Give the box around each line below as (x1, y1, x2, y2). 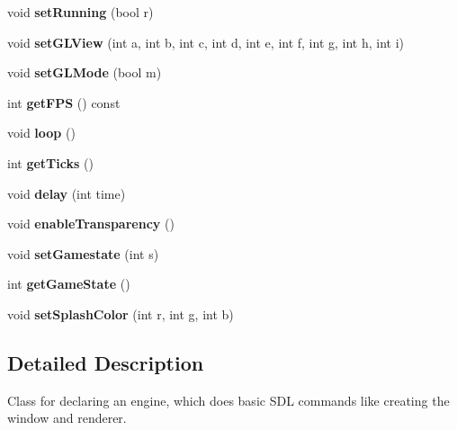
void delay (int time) (7, 184, 126, 202)
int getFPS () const (7, 93, 121, 112)
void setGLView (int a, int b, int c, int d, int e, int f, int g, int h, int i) (7, 32, 405, 51)
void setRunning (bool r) (7, 3, 154, 21)
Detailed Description (7, 348, 204, 376)
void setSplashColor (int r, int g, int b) (7, 304, 234, 323)
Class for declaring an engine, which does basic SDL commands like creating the (7, 390, 450, 409)
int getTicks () (7, 153, 94, 172)
